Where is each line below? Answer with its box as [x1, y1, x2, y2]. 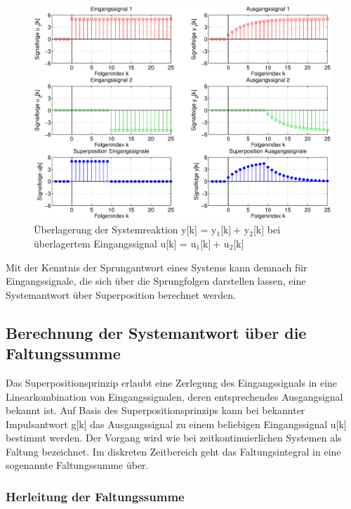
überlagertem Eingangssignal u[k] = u [34, 236, 197, 250]
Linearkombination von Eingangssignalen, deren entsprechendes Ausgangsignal [6, 389, 343, 404]
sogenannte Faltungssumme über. [6, 458, 149, 472]
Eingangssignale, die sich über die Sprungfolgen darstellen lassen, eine [6, 273, 306, 288]
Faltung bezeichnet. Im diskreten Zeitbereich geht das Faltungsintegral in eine [6, 444, 341, 458]
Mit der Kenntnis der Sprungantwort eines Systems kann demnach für [6, 259, 307, 274]
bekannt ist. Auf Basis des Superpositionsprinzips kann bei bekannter [6, 403, 305, 418]
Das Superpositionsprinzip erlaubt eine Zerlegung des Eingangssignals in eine [6, 375, 338, 389]
